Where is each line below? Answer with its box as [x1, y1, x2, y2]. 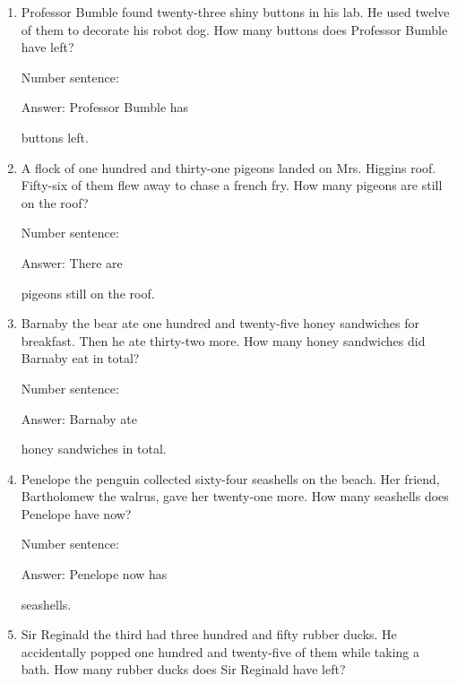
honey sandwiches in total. [21, 439, 167, 458]
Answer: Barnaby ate [21, 409, 137, 428]
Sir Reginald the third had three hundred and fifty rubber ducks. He [21, 625, 397, 644]
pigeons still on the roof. [21, 283, 155, 302]
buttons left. [21, 127, 89, 146]
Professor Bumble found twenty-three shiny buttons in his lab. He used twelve [21, 3, 450, 21]
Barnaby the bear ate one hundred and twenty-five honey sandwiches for [21, 314, 420, 333]
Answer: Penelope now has [21, 565, 168, 584]
